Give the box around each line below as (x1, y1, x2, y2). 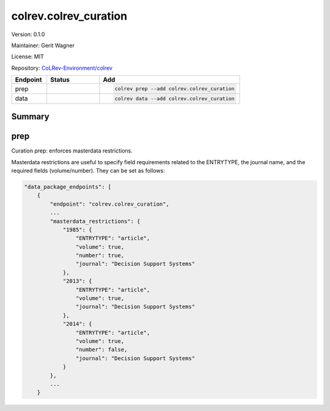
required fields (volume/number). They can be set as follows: (11, 167, 165, 174)
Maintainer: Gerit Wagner (11, 42, 75, 49)
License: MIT (11, 53, 44, 61)
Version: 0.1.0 (11, 31, 45, 38)
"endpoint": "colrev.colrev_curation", (50, 200, 169, 208)
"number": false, (75, 346, 128, 353)
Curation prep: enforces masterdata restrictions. (11, 147, 133, 154)
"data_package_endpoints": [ (24, 183, 112, 190)
